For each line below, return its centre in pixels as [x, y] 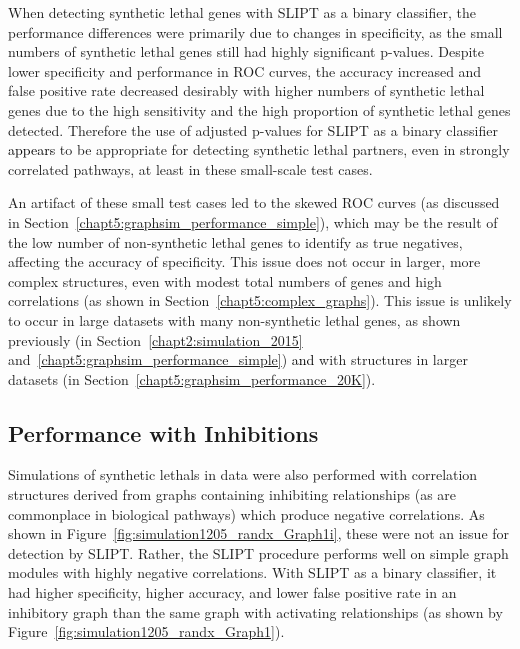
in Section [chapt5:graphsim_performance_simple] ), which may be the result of [253, 221]
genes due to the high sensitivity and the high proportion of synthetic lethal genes [259, 109]
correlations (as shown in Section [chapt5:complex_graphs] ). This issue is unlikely [260, 300]
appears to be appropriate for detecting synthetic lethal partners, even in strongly [259, 149]
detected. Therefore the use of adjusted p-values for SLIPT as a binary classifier [253, 129]
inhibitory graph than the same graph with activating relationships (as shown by [255, 611]
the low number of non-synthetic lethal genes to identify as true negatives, [235, 241]
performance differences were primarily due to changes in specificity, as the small [255, 31]
